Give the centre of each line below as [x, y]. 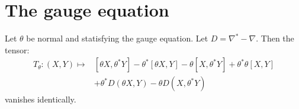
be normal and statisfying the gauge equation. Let [117, 38]
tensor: [17, 49]
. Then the [275, 38]
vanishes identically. [41, 99]
